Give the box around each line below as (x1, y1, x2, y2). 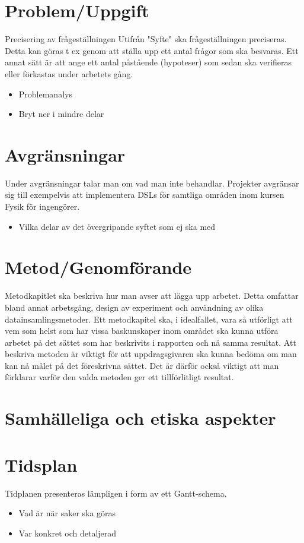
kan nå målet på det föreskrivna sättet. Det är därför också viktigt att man (5, 359, 279, 371)
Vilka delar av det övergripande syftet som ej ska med (18, 220, 216, 232)
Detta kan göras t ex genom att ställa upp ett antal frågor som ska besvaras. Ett (5, 44, 299, 56)
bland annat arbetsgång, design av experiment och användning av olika (5, 301, 264, 313)
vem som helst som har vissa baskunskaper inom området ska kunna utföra (5, 324, 279, 337)
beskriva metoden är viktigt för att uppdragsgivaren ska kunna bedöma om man (5, 348, 297, 360)
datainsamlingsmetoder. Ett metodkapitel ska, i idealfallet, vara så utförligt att (5, 312, 293, 325)
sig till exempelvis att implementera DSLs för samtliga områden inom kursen (5, 188, 284, 201)
